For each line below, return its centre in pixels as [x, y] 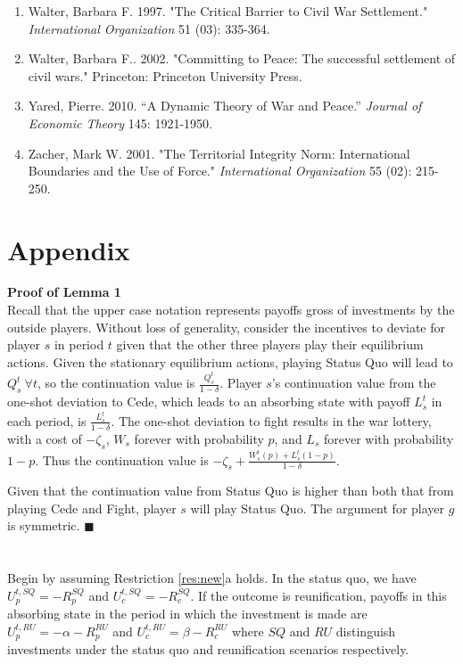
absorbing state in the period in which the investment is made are [187, 614]
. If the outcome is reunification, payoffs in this [318, 595]
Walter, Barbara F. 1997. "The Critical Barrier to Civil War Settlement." [228, 11]
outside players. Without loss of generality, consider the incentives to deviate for [227, 327]
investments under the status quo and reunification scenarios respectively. [208, 649]
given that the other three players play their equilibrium [270, 344]
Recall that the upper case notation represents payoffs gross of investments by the [231, 310]
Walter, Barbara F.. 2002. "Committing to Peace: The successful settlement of [242, 58]
